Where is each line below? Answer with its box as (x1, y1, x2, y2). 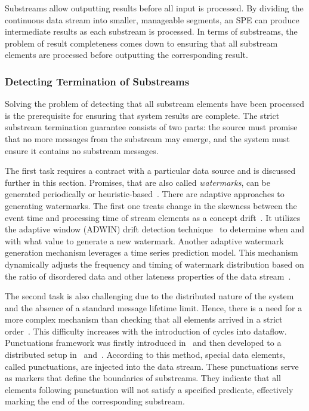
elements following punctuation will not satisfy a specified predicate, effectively (5, 383, 293, 395)
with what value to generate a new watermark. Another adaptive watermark (5, 234, 284, 247)
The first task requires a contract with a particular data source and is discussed (5, 164, 296, 177)
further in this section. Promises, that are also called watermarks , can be (5, 176, 270, 188)
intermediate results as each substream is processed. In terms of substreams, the (5, 25, 298, 38)
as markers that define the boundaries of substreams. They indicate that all (5, 372, 282, 384)
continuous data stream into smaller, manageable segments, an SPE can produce (5, 13, 299, 26)
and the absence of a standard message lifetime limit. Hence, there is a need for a (5, 301, 302, 314)
